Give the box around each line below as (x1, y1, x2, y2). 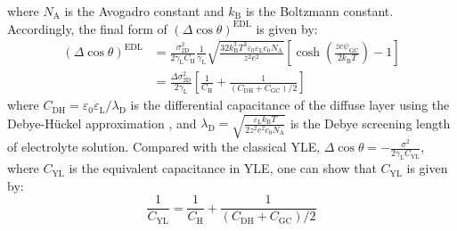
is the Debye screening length (290, 113, 451, 132)
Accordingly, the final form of (7, 19, 167, 37)
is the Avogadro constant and (64, 2, 224, 20)
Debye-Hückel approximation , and (7, 113, 197, 132)
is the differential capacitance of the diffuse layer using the (130, 95, 450, 114)
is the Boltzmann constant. (245, 2, 394, 20)
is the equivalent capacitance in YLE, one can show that (69, 159, 377, 177)
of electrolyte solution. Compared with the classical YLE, (7, 137, 321, 156)
